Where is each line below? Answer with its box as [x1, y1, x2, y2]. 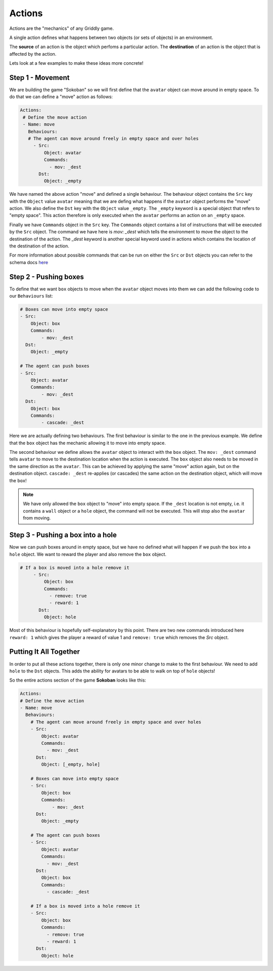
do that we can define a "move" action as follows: [9, 94, 113, 100]
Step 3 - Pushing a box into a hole [9, 531, 117, 539]
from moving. [23, 515, 51, 521]
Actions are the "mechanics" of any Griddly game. [9, 25, 114, 31]
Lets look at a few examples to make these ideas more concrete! [9, 60, 144, 66]
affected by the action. [9, 51, 57, 57]
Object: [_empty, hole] [41, 762, 101, 768]
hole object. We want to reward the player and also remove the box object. [9, 551, 167, 557]
